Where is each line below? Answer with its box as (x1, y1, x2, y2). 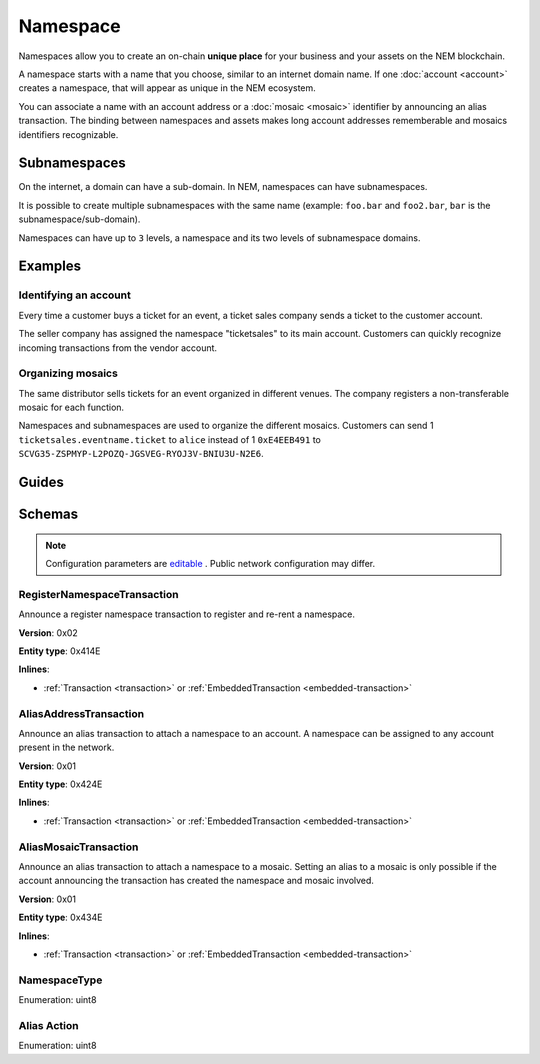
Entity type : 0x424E (18, 778, 103, 790)
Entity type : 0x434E (18, 911, 103, 924)
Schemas (18, 506, 79, 523)
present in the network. (18, 741, 115, 754)
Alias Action (18, 1018, 79, 1032)
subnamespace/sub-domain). (18, 213, 141, 225)
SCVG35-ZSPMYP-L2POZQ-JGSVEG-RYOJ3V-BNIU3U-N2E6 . (18, 448, 264, 460)
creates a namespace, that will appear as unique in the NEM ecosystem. (18, 82, 317, 94)
